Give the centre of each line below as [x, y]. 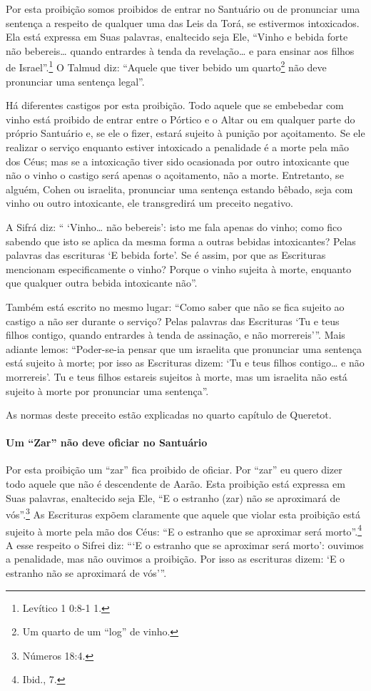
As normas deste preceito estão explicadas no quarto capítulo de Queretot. [169, 415]
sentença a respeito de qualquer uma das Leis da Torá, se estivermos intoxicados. [183, 22]
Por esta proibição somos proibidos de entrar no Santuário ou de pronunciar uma [183, 9]
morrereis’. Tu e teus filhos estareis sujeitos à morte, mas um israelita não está [177, 376]
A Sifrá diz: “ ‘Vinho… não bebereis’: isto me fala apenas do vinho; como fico [174, 226]
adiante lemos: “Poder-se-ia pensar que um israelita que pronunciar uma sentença [184, 348]
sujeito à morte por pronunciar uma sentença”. [107, 390]
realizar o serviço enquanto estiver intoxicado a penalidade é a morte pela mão [177, 147]
